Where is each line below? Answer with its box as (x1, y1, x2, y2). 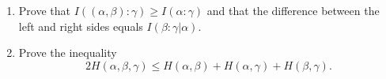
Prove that (18, 2, 70, 18)
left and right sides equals (18, 17, 143, 34)
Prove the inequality (18, 44, 117, 61)
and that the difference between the (206, 2, 380, 18)
